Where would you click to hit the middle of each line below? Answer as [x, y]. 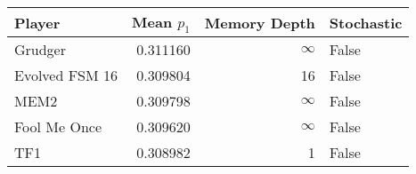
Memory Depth [260, 22]
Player [37, 22]
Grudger [41, 50]
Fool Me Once [58, 127]
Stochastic [366, 22]
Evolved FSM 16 [66, 75]
